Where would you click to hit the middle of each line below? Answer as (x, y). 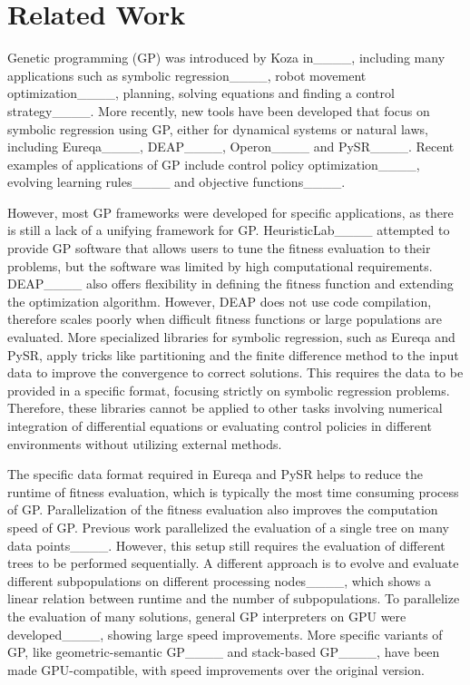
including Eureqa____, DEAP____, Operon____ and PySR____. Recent (231, 147)
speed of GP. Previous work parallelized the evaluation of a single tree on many (228, 527)
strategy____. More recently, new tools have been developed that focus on (219, 110)
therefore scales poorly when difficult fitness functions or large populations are (225, 319)
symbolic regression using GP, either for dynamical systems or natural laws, (218, 128)
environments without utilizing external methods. (145, 443)
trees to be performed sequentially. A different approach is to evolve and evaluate (233, 563)
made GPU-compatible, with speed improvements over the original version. (216, 669)
